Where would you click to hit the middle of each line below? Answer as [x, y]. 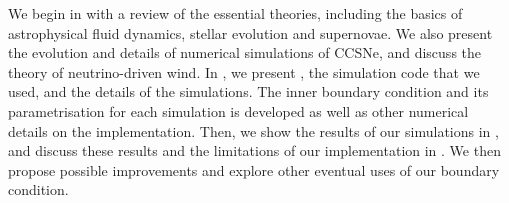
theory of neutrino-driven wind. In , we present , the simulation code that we [244, 71]
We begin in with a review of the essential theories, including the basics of [235, 13]
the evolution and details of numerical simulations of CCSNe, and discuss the [245, 52]
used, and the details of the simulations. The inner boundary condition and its [248, 91]
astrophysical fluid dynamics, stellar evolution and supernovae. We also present [250, 32]
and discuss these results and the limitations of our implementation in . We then [254, 150]
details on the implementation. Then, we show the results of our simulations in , [253, 130]
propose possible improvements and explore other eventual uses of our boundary [254, 169]
